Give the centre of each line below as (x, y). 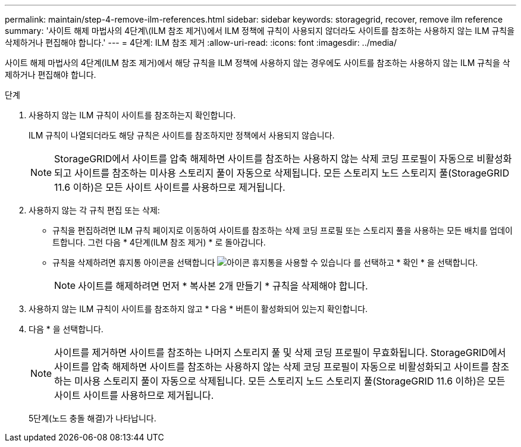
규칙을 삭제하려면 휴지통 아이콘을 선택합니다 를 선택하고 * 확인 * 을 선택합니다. (265, 262)
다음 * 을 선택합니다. (66, 329)
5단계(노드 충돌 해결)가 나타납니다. (92, 418)
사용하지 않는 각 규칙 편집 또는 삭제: (94, 210)
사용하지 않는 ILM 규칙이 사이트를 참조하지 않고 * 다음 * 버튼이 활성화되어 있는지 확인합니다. (198, 309)
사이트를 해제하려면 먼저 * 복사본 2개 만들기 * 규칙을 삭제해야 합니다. (223, 286)
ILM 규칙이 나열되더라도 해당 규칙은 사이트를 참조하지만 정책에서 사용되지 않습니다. (182, 135)
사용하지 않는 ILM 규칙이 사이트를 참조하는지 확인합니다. (132, 115)
